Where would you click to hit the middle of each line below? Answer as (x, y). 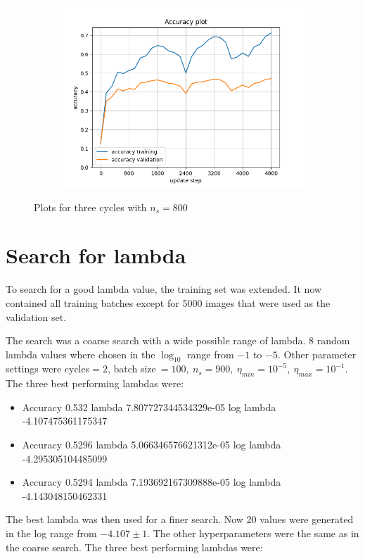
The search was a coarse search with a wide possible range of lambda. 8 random (178, 340)
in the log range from (51, 533)
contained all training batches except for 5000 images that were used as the (168, 302)
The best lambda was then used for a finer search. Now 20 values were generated (180, 519)
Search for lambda (96, 255)
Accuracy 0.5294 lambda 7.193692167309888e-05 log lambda (152, 482)
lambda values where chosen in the (81, 354)
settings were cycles (48, 369)
